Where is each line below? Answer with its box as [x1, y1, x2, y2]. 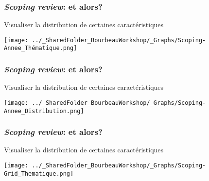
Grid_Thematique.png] [4, 170, 74, 177]
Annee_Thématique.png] [4, 45, 77, 52]
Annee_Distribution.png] [4, 107, 84, 115]
